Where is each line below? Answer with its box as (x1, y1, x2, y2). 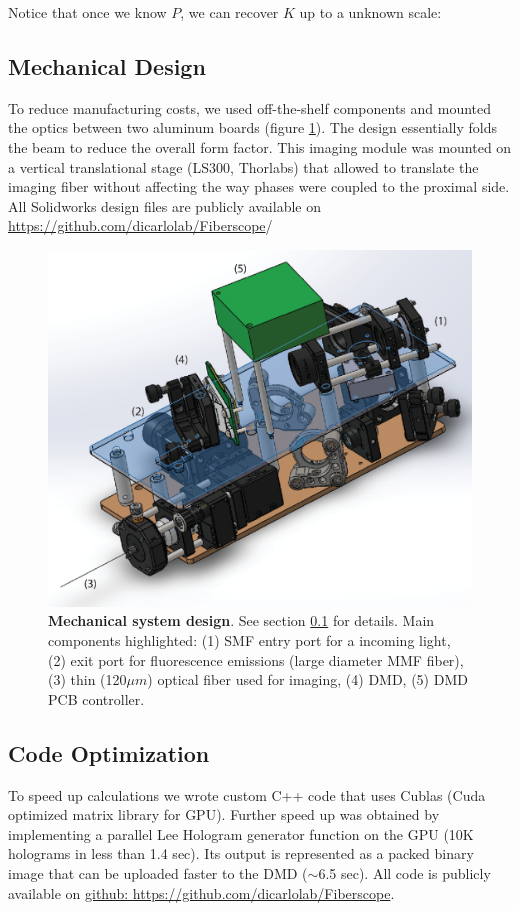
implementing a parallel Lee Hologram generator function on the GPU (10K (8, 823, 474, 844)
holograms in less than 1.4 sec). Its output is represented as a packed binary (8, 843, 474, 864)
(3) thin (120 (48, 669, 127, 690)
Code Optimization (8, 737, 210, 768)
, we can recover (180, 2, 279, 22)
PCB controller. (48, 688, 145, 709)
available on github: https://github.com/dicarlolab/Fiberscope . (8, 882, 395, 903)
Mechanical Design (8, 50, 206, 81)
